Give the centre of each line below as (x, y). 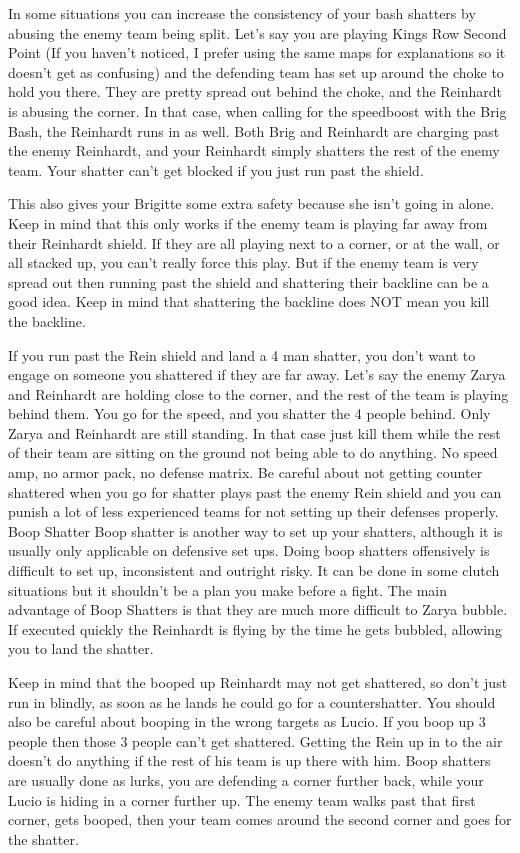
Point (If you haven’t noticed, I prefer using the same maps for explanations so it (257, 52)
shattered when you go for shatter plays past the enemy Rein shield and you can (255, 491)
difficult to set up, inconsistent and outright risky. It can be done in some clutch (254, 570)
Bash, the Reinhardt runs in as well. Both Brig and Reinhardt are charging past (254, 130)
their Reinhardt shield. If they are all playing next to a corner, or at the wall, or (254, 242)
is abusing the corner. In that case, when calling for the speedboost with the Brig (257, 110)
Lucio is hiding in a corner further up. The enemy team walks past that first (242, 799)
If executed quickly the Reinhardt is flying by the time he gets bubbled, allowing (255, 628)
